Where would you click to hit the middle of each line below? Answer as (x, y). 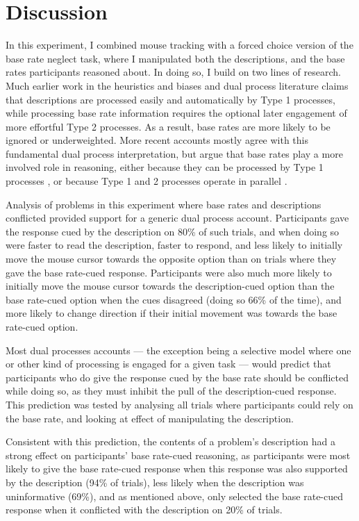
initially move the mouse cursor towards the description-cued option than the (170, 286)
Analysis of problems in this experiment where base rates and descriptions (164, 204)
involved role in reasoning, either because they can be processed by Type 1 (165, 167)
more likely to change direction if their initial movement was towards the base (172, 313)
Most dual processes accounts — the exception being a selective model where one (178, 350)
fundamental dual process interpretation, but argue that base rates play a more (174, 153)
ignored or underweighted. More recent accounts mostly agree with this (157, 140)
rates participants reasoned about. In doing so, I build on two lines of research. (173, 72)
